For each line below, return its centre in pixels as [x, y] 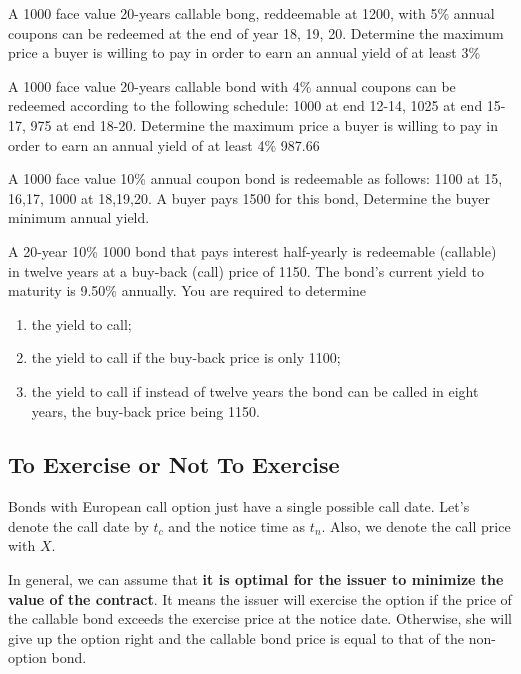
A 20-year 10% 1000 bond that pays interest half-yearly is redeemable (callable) [252, 250]
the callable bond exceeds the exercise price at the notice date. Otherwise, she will [260, 618]
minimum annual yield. [79, 217]
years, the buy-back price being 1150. [145, 410]
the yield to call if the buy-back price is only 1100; [186, 357]
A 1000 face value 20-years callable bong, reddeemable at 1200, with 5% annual [251, 13]
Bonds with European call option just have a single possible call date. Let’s [239, 506]
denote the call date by [78, 525]
